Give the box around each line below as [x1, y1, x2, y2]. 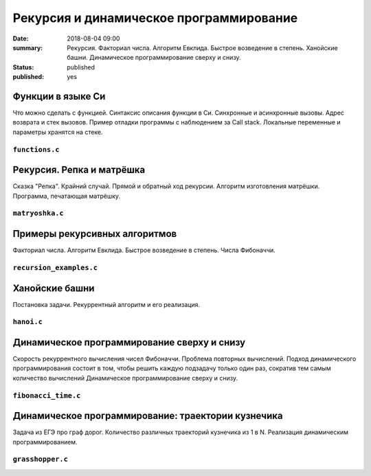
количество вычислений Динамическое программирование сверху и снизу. [12, 374, 238, 382]
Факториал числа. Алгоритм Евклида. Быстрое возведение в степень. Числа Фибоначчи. [12, 246, 276, 254]
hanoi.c [12, 317, 43, 326]
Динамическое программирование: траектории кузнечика [12, 410, 283, 422]
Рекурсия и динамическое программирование [12, 10, 298, 25]
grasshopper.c [12, 455, 69, 464]
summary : [12, 43, 43, 52]
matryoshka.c [12, 209, 65, 218]
